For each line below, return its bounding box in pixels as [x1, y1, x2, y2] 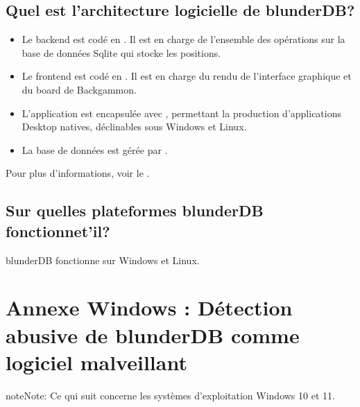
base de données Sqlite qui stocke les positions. [22, 45, 221, 60]
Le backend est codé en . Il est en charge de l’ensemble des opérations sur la [22, 32, 345, 46]
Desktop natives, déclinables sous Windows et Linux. [22, 119, 247, 134]
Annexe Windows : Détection [6, 293, 293, 322]
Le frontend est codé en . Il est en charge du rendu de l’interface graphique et [22, 69, 352, 83]
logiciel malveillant [6, 347, 187, 376]
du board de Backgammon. [22, 82, 137, 96]
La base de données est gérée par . [22, 142, 168, 157]
